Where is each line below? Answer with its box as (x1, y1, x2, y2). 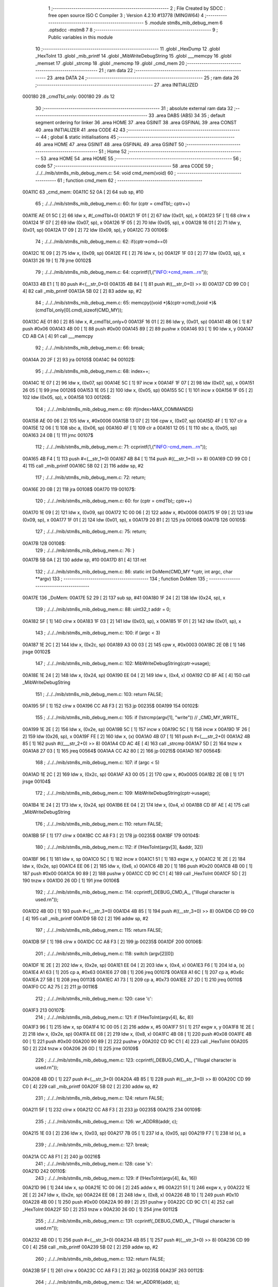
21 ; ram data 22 (98, 67, 133, 74)
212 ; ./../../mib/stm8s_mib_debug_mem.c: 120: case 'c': (35, 995, 153, 1001)
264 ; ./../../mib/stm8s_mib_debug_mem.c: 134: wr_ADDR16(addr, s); (35, 1279, 180, 1285)
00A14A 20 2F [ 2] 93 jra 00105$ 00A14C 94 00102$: (22, 356, 136, 362)
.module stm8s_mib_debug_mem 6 (148, 20, 223, 26)
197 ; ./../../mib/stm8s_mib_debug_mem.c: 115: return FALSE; (35, 927, 163, 933)
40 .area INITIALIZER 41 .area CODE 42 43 (35, 127, 126, 133)
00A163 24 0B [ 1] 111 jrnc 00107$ (22, 432, 94, 438)
